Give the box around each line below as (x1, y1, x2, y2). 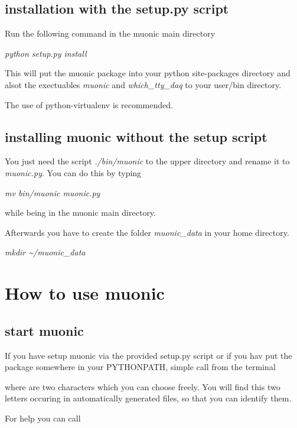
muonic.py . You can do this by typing (5, 166, 142, 179)
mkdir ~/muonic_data (5, 246, 86, 258)
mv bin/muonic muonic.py (5, 186, 100, 199)
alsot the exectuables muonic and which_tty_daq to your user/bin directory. (5, 78, 282, 90)
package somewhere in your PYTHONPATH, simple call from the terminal (5, 361, 276, 373)
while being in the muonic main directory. (5, 206, 156, 219)
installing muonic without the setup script (5, 127, 267, 145)
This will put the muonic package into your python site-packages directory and (5, 67, 291, 79)
